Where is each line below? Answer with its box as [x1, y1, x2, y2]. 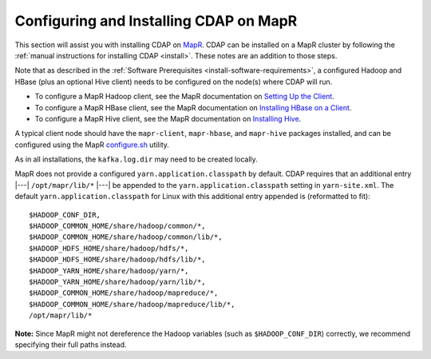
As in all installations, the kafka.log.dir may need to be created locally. [14, 154, 259, 164]
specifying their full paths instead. [14, 340, 127, 349]
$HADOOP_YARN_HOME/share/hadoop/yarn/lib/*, [29, 277, 207, 286]
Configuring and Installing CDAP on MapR [14, 12, 298, 30]
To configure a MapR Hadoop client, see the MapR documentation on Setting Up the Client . [34, 92, 334, 102]
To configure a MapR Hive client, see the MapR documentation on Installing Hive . [34, 114, 302, 123]
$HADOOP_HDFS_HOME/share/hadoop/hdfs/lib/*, [29, 255, 207, 264]
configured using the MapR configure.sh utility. [14, 140, 169, 150]
